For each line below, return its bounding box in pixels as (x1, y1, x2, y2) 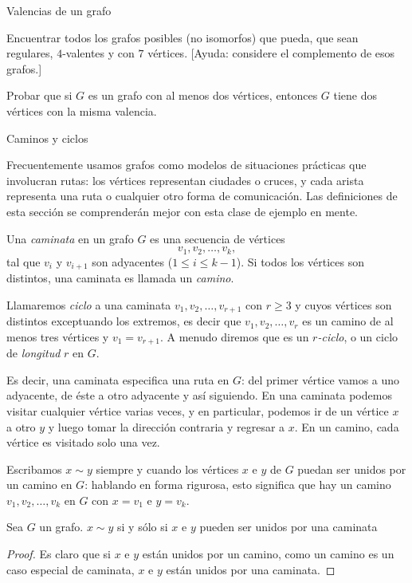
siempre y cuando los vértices (96, 460, 239, 477)
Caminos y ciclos (6, 129, 88, 146)
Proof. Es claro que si (6, 546, 111, 562)
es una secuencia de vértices (150, 230, 285, 246)
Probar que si (6, 87, 73, 104)
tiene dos (333, 87, 378, 104)
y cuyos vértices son (295, 296, 392, 313)
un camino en (6, 476, 73, 493)
